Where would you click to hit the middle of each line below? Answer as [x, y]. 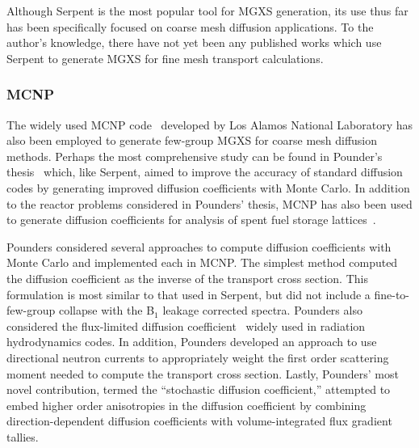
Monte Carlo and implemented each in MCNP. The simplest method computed [202, 262]
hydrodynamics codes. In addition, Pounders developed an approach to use [192, 342]
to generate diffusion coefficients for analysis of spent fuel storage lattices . [191, 220]
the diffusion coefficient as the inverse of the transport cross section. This [187, 278]
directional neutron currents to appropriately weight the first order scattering [198, 357]
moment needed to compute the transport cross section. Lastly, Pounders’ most [203, 373]
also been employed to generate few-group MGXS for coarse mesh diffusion [192, 140]
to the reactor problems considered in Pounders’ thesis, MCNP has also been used [209, 203]
